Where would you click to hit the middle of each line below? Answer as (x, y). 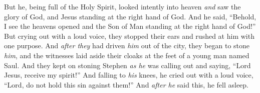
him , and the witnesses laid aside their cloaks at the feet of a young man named (127, 55)
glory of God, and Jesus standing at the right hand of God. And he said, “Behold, (130, 16)
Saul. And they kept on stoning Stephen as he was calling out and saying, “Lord (127, 65)
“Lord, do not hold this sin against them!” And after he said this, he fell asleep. (126, 84)
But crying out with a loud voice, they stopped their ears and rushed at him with (129, 36)
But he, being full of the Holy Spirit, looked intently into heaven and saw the (122, 6)
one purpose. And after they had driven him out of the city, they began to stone (127, 46)
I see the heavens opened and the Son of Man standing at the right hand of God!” (130, 26)
